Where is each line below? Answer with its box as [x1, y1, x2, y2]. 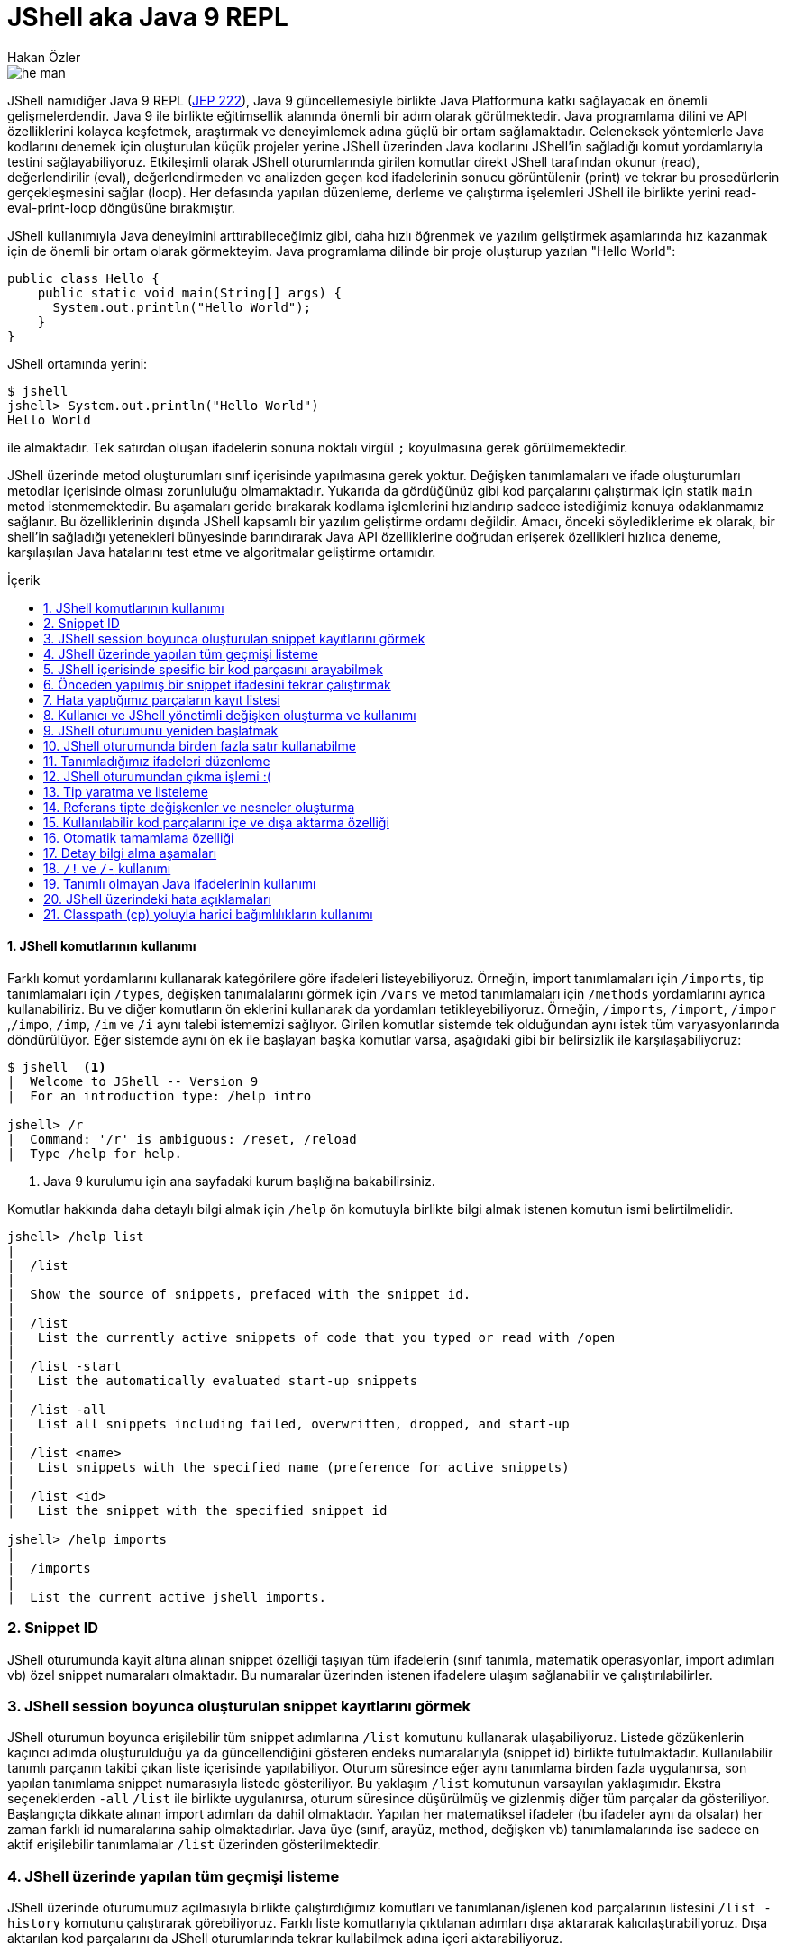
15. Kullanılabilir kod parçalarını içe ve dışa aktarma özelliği [43, 814, 389, 830]
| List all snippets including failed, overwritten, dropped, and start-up [7, 1416, 570, 1431]
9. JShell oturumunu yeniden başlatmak [43, 722, 279, 738]
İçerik [7, 571, 41, 588]
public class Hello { [7, 270, 160, 286]
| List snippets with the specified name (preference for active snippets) [7, 1459, 570, 1474]
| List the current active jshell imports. [7, 1589, 327, 1604]
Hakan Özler [7, 49, 81, 65]
